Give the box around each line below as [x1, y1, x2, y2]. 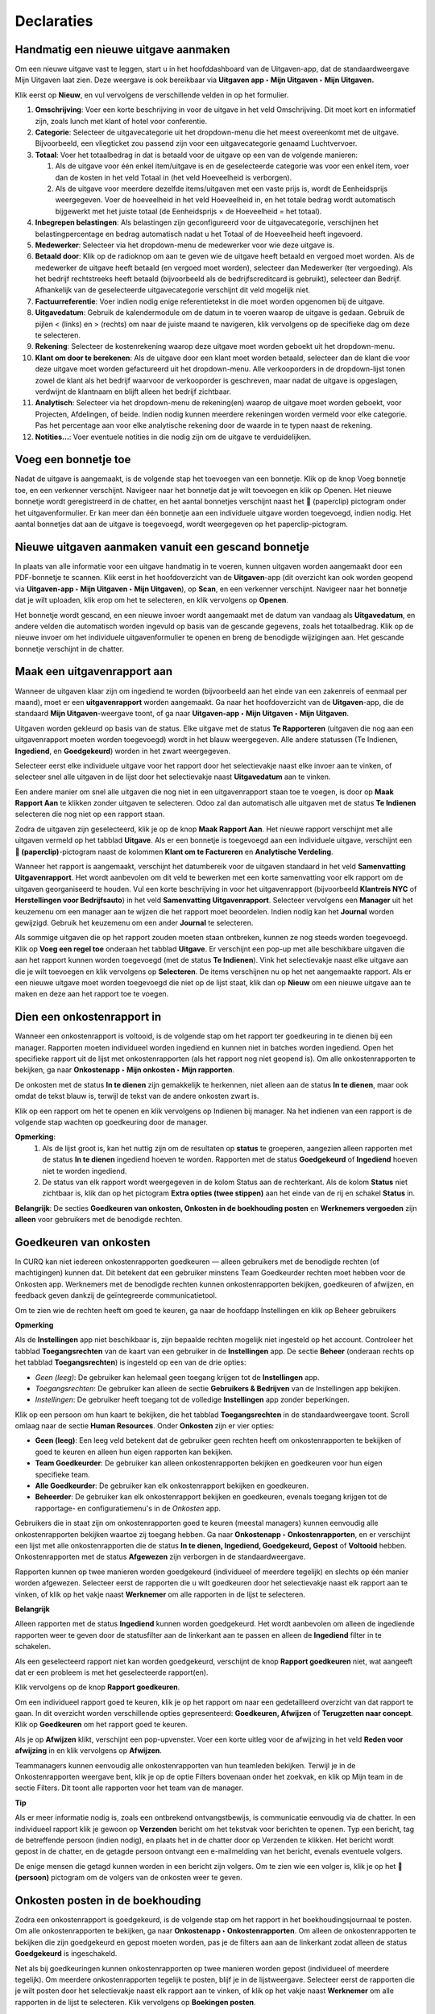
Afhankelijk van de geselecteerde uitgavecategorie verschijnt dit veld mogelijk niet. [35, 285, 311, 295]
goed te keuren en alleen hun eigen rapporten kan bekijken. [35, 1447, 233, 1457]
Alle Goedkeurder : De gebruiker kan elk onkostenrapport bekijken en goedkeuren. [35, 1481, 309, 1490]
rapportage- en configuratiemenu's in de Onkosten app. [35, 1503, 222, 1513]
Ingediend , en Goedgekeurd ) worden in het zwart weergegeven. [14, 746, 231, 756]
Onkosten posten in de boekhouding [14, 1893, 201, 1907]
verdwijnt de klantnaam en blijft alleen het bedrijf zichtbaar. [35, 387, 231, 396]
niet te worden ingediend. [42, 1166, 127, 1175]
